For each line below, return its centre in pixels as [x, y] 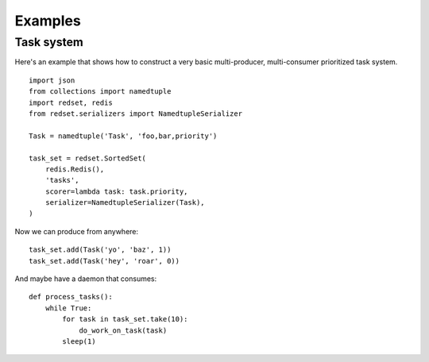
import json [52, 80]
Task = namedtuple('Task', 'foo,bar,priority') [123, 136]
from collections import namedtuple [100, 92]
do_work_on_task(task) [123, 330]
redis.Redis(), [75, 169]
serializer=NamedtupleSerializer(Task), [125, 203]
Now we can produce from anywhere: [77, 231]
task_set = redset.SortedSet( [88, 158]
